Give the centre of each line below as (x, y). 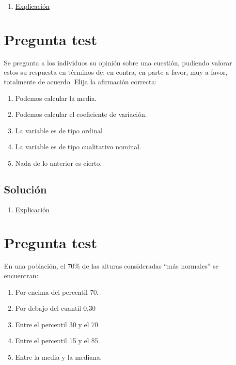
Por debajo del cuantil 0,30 (55, 308)
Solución (25, 189)
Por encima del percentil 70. (57, 292)
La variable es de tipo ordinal (59, 130)
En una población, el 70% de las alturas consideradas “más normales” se (111, 266)
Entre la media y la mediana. (59, 357)
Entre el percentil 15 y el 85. (58, 341)
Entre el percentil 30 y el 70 (57, 324)
